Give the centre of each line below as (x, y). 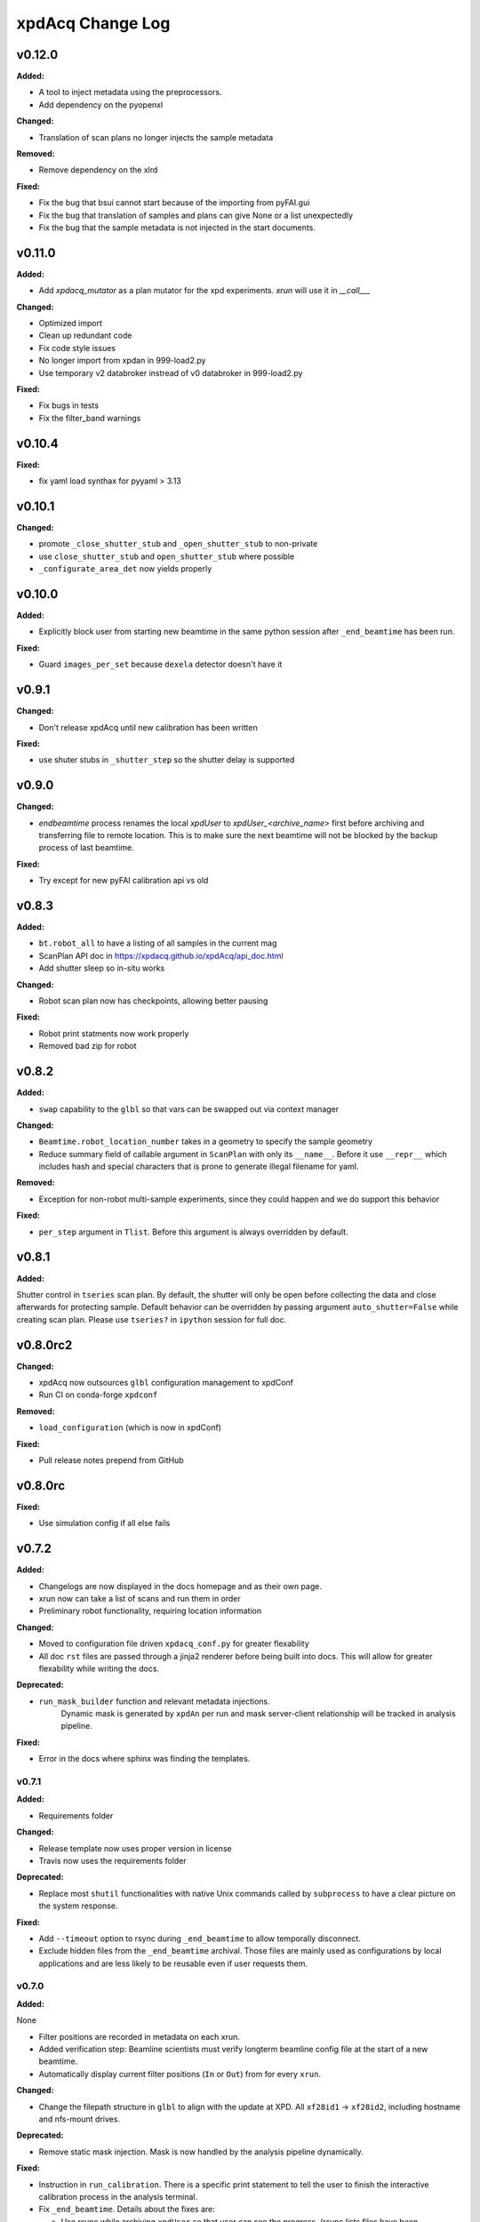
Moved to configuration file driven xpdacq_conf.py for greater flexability (174, 1643)
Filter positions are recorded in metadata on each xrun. (139, 2036)
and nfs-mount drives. (79, 2119)
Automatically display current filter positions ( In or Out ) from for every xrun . (180, 2074)
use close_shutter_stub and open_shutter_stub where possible (167, 556)
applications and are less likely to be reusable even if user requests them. (173, 1963)
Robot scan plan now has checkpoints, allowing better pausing (153, 1001)
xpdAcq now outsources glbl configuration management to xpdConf (166, 1383)
